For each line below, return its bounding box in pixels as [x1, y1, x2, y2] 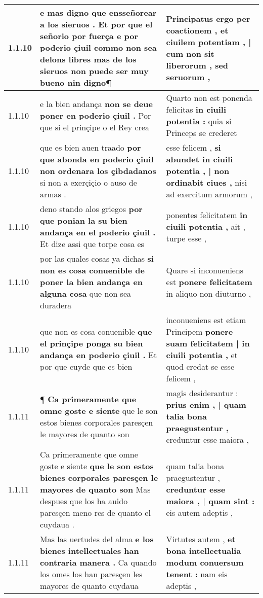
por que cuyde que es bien [40, 361, 133, 372]
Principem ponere [166, 326, 233, 337]
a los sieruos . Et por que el [40, 18, 153, 30]
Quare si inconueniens [166, 264, 244, 276]
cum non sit [166, 47, 214, 59]
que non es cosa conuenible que [40, 326, 152, 337]
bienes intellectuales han [40, 545, 139, 556]
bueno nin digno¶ [40, 77, 112, 88]
